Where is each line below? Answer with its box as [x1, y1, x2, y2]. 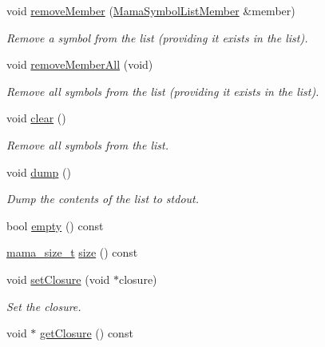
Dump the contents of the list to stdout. [6, 190, 199, 207]
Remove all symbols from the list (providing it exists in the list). [6, 82, 319, 99]
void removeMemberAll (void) [6, 56, 153, 73]
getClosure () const [40, 325, 133, 341]
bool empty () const [6, 217, 104, 233]
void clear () [6, 110, 66, 126]
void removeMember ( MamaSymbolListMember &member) [6, 2, 295, 18]
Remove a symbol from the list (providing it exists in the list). [6, 29, 308, 46]
